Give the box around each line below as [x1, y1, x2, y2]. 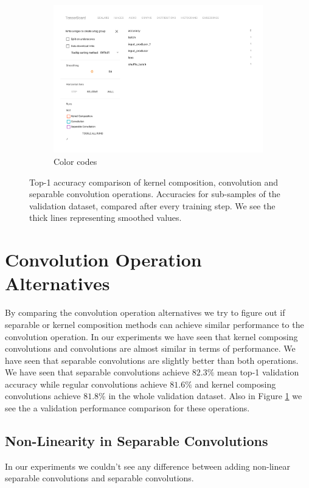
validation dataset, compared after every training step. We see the [29, 199, 276, 212]
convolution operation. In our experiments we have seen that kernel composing [5, 330, 298, 343]
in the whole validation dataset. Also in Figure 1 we [108, 389, 302, 402]
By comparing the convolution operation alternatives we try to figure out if [5, 306, 285, 319]
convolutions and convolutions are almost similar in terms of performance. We [5, 342, 296, 355]
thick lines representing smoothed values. [29, 211, 182, 224]
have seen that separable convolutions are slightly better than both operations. [5, 354, 299, 366]
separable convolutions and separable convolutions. [5, 472, 194, 484]
